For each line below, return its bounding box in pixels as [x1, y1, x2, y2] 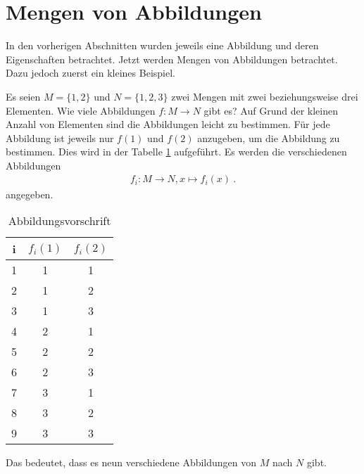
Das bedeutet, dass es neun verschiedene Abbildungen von [6, 455, 257, 470]
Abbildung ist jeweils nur [6, 130, 114, 145]
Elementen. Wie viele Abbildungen [6, 103, 156, 117]
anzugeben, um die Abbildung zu [197, 130, 340, 145]
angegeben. [6, 186, 54, 201]
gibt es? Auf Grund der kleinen [203, 103, 339, 117]
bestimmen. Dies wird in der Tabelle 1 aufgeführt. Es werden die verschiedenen [6, 144, 347, 159]
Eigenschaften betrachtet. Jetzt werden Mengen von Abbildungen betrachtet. [6, 51, 338, 66]
